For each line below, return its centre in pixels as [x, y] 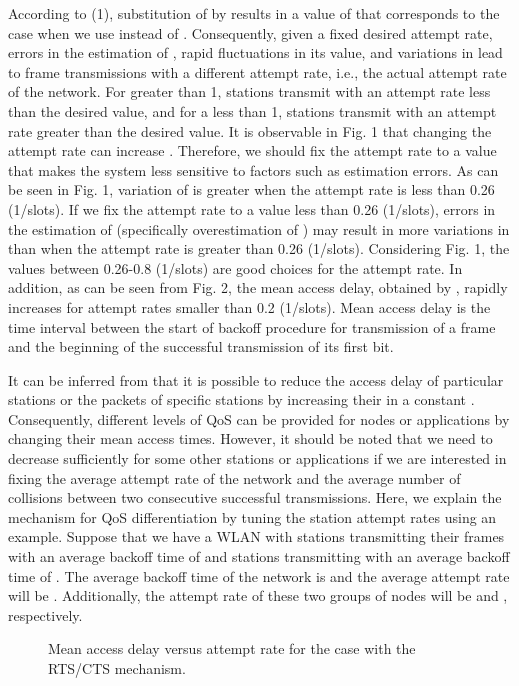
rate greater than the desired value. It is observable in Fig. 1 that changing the [250, 130]
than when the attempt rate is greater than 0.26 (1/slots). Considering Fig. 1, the [259, 248]
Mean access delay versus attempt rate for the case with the [232, 648]
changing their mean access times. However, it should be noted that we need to [250, 438]
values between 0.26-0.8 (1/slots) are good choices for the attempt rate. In [235, 267]
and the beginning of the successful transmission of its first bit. [201, 346]
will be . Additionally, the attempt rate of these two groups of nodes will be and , [258, 595]
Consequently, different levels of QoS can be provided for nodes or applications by [259, 418]
